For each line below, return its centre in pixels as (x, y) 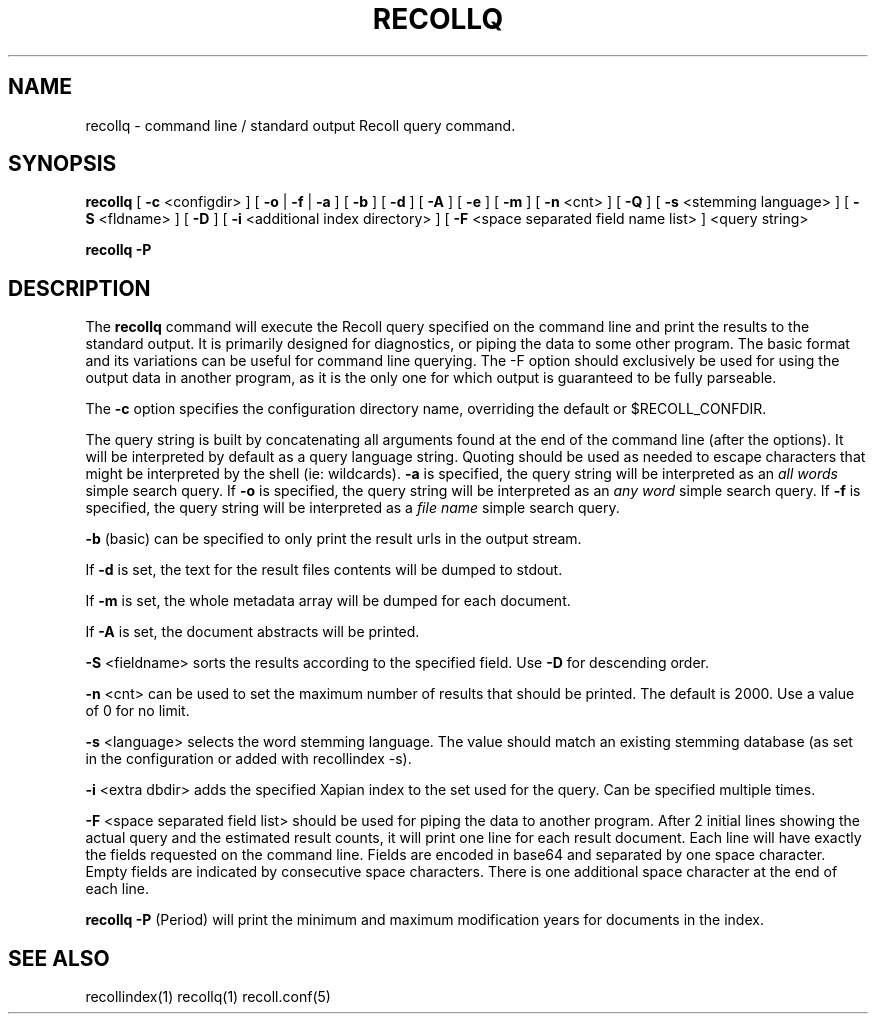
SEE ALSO (59, 958)
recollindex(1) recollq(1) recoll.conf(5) (208, 997)
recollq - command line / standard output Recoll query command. (300, 125)
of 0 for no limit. (137, 711)
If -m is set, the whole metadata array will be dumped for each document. (328, 601)
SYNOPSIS (62, 164)
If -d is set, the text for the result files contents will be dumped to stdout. (324, 570)
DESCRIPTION (79, 288)
